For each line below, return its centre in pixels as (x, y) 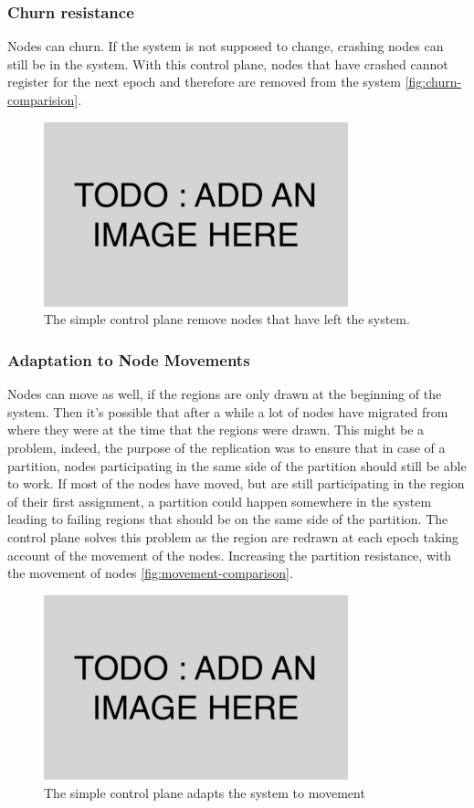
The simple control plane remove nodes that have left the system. (227, 319)
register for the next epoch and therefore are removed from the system (205, 82)
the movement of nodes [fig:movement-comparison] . (150, 573)
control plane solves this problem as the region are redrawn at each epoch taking (233, 537)
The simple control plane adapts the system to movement (205, 792)
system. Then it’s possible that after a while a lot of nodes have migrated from (228, 411)
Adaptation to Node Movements (129, 359)
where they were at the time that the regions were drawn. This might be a (216, 430)
